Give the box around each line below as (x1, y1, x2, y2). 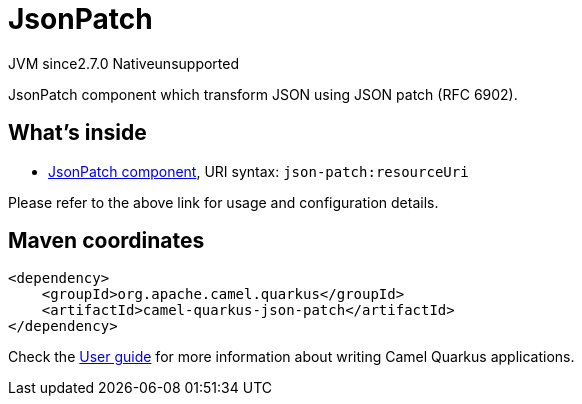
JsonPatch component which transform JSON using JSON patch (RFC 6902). (8, 85, 518, 103)
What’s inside (8, 120, 147, 146)
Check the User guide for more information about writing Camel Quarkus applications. (8, 348, 575, 366)
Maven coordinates (8, 228, 205, 254)
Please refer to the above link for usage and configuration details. (8, 193, 439, 211)
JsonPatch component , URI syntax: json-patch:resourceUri (48, 162, 469, 180)
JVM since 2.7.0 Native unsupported (8, 54, 240, 72)
